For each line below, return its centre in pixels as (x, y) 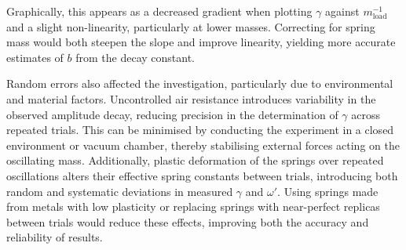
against (342, 11)
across (366, 114)
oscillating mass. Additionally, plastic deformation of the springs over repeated (195, 160)
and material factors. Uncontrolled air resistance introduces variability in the (191, 98)
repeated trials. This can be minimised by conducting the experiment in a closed (200, 130)
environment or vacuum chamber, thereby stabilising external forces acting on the (203, 145)
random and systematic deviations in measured (120, 191)
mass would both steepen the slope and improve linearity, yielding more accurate (201, 42)
